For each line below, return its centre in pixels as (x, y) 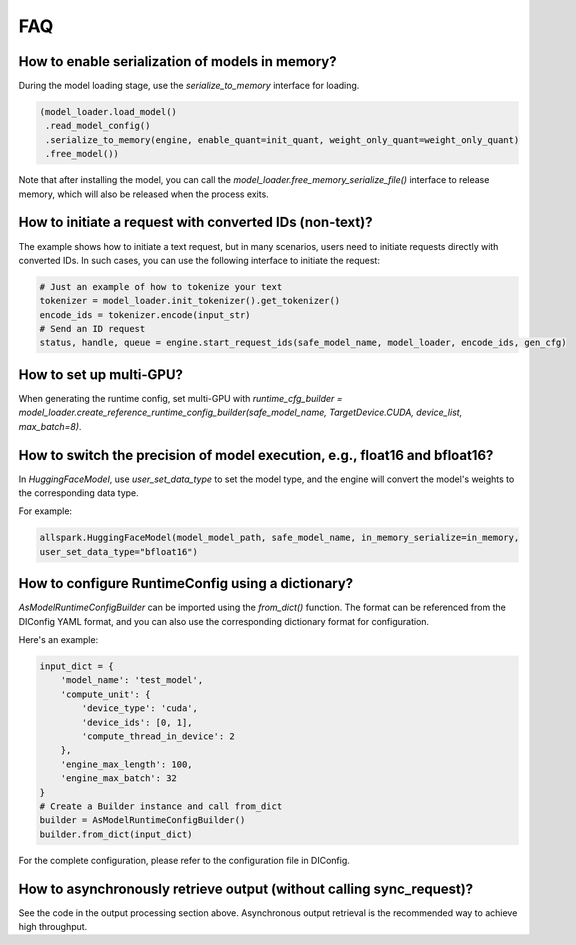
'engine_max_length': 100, (127, 764)
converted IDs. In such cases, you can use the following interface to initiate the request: (199, 260)
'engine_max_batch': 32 (118, 778)
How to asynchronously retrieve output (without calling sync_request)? (246, 888)
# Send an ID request (92, 329)
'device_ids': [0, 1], (137, 722)
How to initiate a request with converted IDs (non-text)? (195, 222)
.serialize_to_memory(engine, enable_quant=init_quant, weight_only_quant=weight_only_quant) (282, 139)
